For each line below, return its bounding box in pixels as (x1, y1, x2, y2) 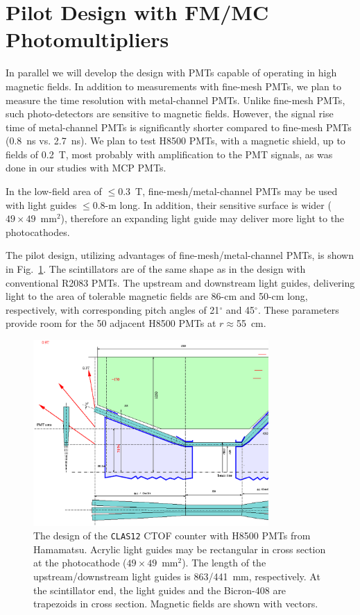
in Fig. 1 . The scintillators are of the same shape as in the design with (6, 262, 306, 276)
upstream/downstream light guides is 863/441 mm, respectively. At (33, 569, 320, 584)
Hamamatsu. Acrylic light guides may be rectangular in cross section (33, 541, 326, 556)
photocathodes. (6, 224, 70, 239)
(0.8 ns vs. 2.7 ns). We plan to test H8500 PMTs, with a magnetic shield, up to (6, 133, 345, 148)
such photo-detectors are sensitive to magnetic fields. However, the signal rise (6, 106, 334, 121)
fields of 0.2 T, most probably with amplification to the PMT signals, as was (6, 146, 333, 161)
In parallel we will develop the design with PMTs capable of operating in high (6, 65, 337, 80)
